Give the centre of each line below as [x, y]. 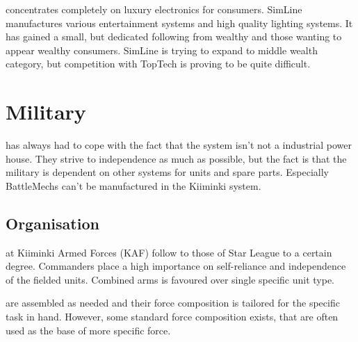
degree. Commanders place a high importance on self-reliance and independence [176, 266]
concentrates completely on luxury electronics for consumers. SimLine [154, 9]
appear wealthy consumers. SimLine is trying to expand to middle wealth [162, 50]
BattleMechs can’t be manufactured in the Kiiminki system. [133, 185]
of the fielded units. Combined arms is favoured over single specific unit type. [170, 279]
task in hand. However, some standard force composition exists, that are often [172, 317]
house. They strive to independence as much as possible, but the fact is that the [176, 158]
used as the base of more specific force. [88, 330]
